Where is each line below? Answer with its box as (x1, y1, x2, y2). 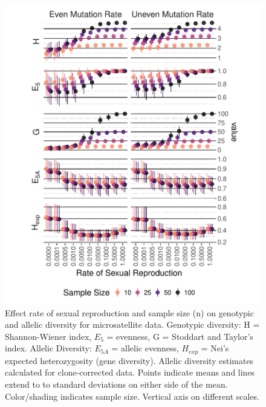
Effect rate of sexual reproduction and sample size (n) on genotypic (5, 306, 254, 319)
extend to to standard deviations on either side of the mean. (5, 378, 228, 391)
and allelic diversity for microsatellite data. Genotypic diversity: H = (5, 318, 260, 331)
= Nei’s (201, 342, 229, 354)
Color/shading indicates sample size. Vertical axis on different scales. (5, 389, 260, 402)
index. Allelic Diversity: (5, 342, 92, 354)
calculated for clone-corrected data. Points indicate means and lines (5, 366, 255, 379)
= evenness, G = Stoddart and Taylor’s (106, 330, 253, 342)
